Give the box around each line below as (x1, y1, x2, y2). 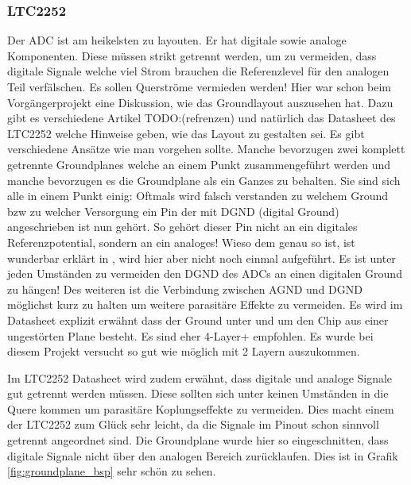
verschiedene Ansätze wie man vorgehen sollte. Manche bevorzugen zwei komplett (7, 140, 405, 157)
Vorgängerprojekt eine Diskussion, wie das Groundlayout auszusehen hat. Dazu (7, 94, 394, 110)
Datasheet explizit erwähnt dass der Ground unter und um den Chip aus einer (7, 311, 389, 328)
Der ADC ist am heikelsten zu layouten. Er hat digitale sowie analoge (7, 32, 347, 48)
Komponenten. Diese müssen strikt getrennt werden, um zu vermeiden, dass (7, 47, 377, 64)
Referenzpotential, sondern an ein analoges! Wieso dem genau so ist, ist (7, 233, 355, 250)
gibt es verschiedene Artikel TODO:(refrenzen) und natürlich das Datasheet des (7, 110, 396, 126)
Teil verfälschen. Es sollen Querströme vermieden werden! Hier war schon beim (7, 79, 392, 94)
